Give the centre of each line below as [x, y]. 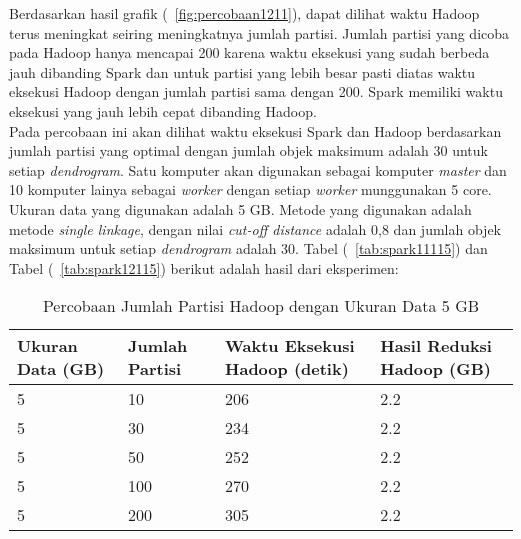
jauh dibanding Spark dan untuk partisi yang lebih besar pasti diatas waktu [242, 71]
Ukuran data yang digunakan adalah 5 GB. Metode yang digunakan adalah [240, 208]
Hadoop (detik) [287, 369]
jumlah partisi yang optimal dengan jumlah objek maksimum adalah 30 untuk [248, 150]
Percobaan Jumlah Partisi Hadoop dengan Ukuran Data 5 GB [261, 306]
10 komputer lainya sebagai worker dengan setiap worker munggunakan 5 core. [250, 189]
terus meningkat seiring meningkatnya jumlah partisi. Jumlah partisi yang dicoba [259, 32]
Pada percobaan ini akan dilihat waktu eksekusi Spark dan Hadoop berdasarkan [255, 130]
